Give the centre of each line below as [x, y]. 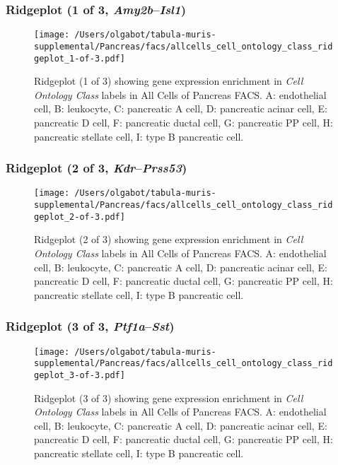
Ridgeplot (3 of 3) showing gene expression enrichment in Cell [169, 398]
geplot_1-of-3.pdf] [80, 58]
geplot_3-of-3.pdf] [80, 375]
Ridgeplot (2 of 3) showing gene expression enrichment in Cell [169, 239]
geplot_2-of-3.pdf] [80, 217]
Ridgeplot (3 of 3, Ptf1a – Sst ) [90, 326]
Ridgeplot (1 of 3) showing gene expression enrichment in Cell [169, 81]
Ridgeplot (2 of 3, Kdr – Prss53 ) [97, 168]
